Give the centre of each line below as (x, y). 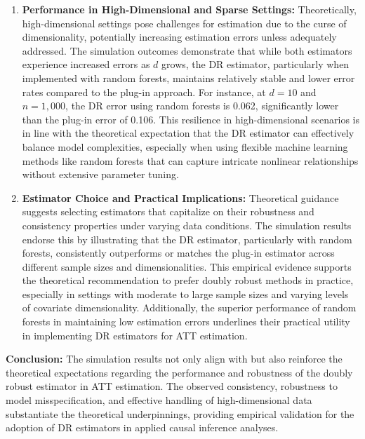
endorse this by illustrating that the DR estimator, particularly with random (187, 239)
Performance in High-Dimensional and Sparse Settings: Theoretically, (189, 9)
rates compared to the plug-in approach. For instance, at (144, 92)
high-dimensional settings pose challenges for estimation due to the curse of (184, 23)
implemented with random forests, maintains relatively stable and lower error (188, 77)
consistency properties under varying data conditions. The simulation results (187, 225)
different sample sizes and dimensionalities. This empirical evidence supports (187, 266)
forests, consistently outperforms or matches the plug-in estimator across (178, 253)
